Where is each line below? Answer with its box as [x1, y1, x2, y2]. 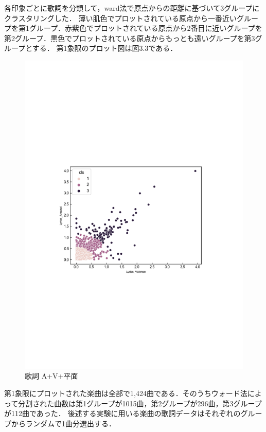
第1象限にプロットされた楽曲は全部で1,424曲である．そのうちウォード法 [4, 388, 247, 399]
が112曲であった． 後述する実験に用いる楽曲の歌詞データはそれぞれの [4, 408, 241, 419]
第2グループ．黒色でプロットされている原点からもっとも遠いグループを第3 [4, 32, 255, 43]
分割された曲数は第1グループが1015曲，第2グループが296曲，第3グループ [18, 398, 262, 408]
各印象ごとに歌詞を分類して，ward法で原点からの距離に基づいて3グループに [4, 3, 260, 13]
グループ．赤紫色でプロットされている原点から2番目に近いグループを [29, 23, 262, 33]
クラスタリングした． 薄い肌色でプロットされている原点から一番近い [4, 12, 237, 23]
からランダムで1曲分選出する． [11, 418, 116, 428]
